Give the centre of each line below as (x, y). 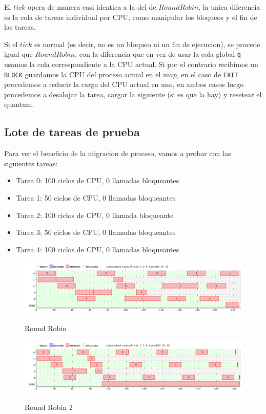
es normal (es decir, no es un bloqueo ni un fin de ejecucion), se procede (147, 44)
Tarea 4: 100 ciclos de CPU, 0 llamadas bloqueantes (98, 249)
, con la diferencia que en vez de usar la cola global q (158, 54)
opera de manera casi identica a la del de (92, 7)
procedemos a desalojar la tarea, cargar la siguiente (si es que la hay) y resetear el (133, 94)
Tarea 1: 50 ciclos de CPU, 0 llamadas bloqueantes (96, 198)
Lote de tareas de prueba (72, 132)
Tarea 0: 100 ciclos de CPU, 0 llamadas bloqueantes (98, 180)
